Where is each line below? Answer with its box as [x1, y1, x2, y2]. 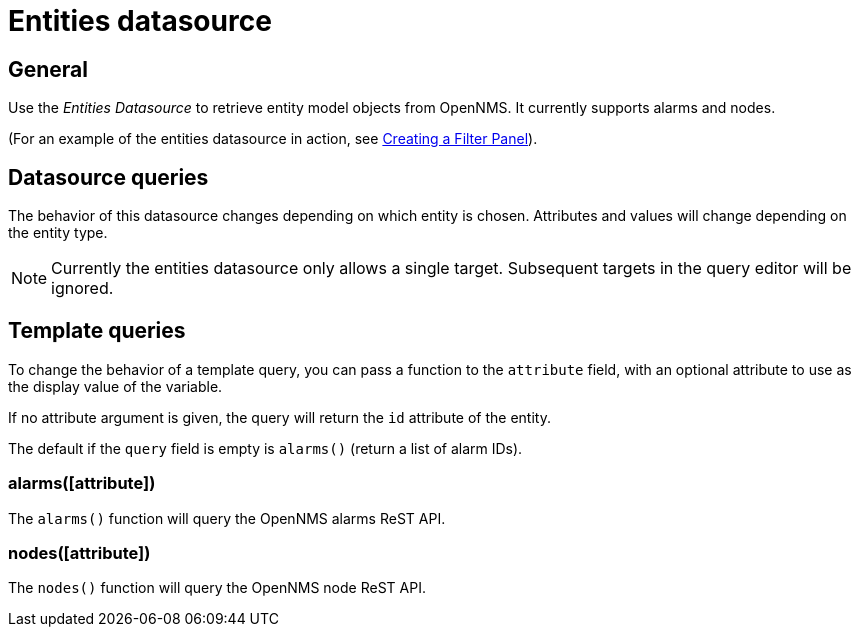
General [8, 56, 89, 82]
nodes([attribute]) [8, 542, 151, 563]
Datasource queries [8, 164, 209, 190]
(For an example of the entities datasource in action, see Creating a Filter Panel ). [8, 130, 538, 148]
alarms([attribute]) [8, 473, 156, 494]
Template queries [8, 318, 186, 344]
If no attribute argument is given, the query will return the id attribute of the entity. [8, 408, 551, 426]
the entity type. [8, 224, 108, 242]
